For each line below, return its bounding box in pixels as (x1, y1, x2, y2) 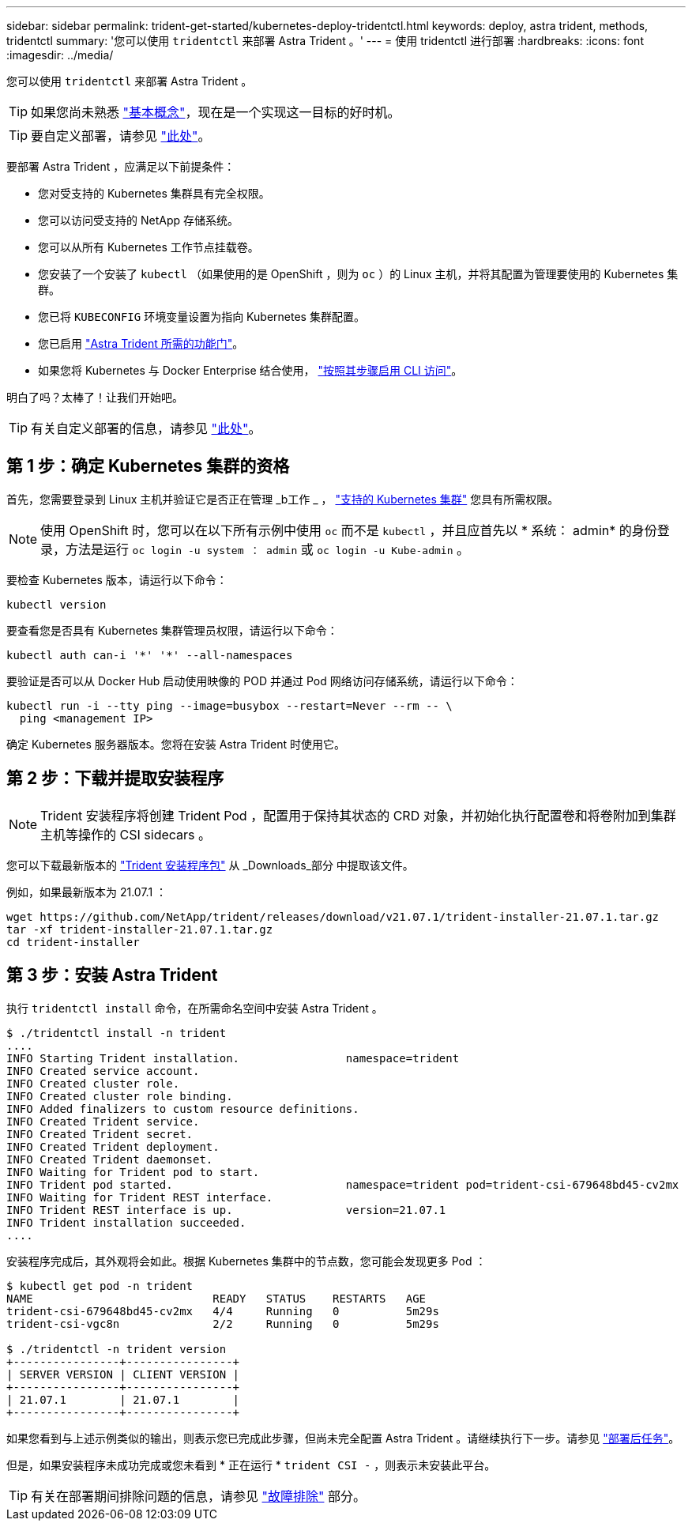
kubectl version (6, 598, 107, 611)
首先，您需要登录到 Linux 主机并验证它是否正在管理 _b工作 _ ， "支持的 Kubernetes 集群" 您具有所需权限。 (6, 492, 559, 506)
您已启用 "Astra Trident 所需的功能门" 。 (38, 337, 244, 350)
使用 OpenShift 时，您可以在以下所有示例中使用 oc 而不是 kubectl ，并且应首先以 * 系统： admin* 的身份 (40, 522, 657, 538)
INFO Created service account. (6, 1064, 200, 1077)
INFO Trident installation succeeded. (6, 1216, 246, 1229)
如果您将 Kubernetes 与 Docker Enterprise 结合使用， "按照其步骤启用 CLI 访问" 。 (38, 364, 463, 377)
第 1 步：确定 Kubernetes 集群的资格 (6, 456, 290, 477)
